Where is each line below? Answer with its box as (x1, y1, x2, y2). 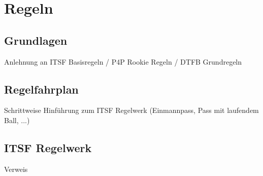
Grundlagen (4, 32, 68, 48)
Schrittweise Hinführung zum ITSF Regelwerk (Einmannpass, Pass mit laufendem (4, 105, 259, 115)
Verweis (4, 163, 28, 174)
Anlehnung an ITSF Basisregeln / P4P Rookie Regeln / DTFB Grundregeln (4, 56, 242, 67)
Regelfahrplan (4, 81, 79, 97)
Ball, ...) (4, 114, 30, 125)
